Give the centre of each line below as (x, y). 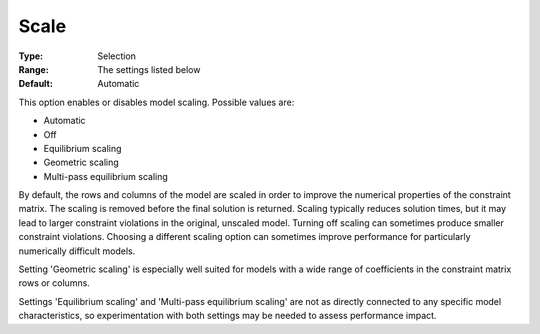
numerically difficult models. (77, 251)
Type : (31, 56)
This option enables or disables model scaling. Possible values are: (156, 102)
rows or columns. (54, 283)
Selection (117, 56)
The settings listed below (149, 69)
